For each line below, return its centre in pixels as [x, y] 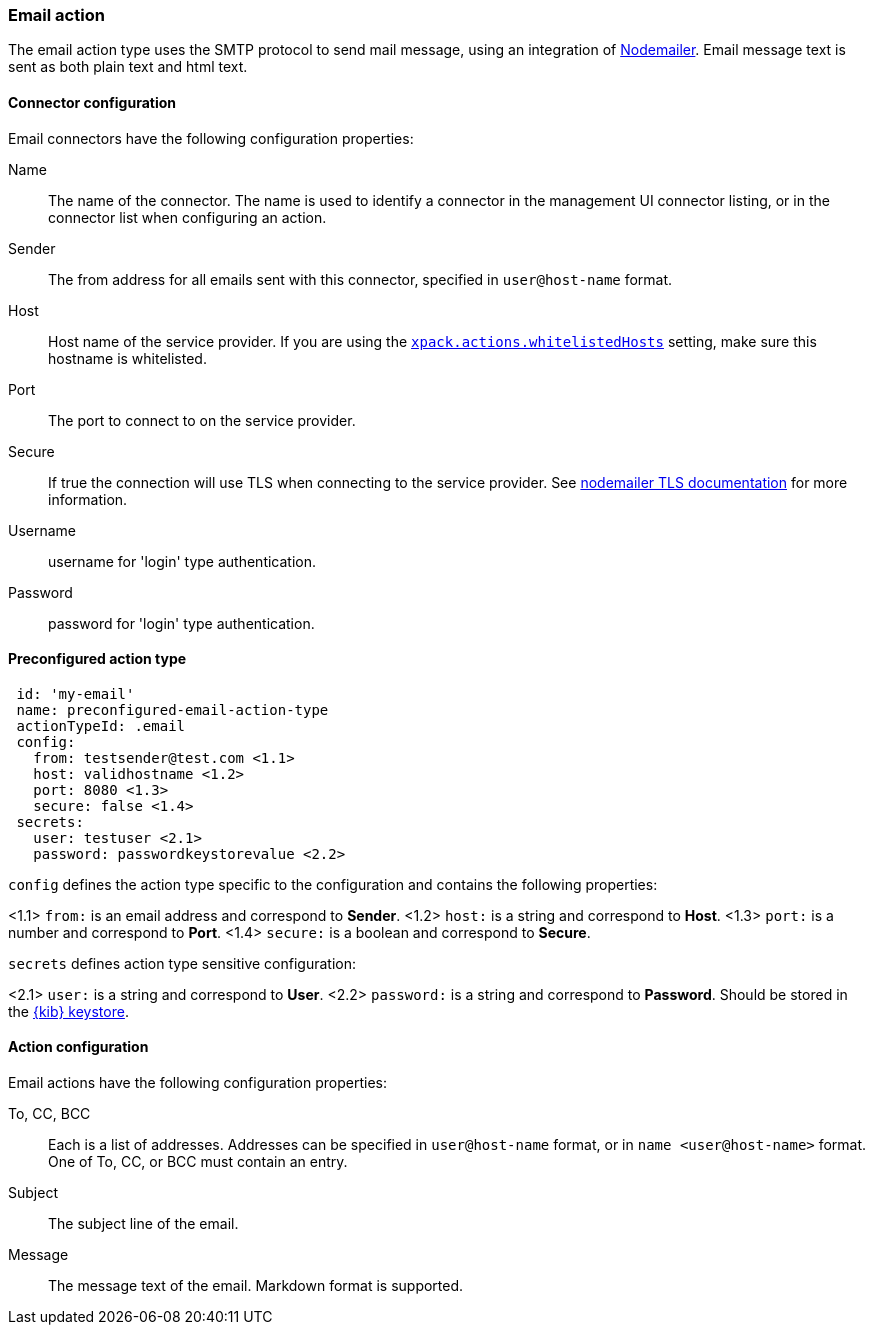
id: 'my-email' [75, 693]
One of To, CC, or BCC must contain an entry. [198, 1162]
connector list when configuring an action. [187, 217]
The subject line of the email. [143, 1224]
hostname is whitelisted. [127, 358]
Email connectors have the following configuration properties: [211, 138]
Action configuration [78, 1047]
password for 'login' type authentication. [181, 623]
